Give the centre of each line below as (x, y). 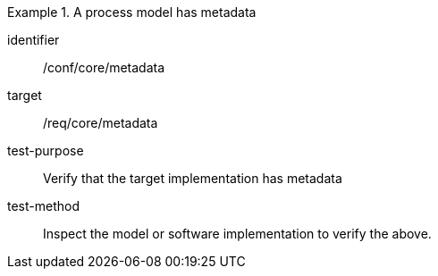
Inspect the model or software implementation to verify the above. (237, 234)
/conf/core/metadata (104, 67)
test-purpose (46, 151)
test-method (43, 206)
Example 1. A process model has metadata (132, 12)
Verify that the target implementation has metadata (193, 178)
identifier (34, 40)
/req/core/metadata (101, 123)
